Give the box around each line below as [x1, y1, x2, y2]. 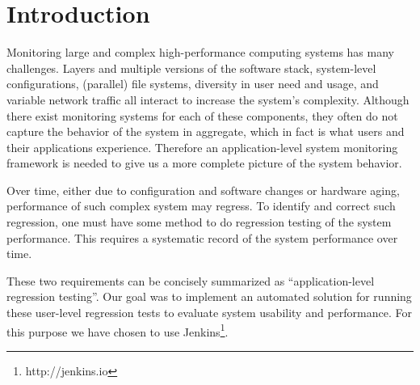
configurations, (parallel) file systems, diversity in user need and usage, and [6, 75, 379, 92]
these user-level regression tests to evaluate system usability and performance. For [6, 304, 412, 321]
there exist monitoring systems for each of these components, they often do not [6, 107, 398, 124]
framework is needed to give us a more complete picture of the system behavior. [6, 154, 402, 171]
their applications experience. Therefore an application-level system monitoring [6, 138, 398, 155]
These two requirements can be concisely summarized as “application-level [6, 272, 375, 289]
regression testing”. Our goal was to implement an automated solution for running [6, 288, 412, 305]
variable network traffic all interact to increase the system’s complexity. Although [6, 91, 409, 108]
